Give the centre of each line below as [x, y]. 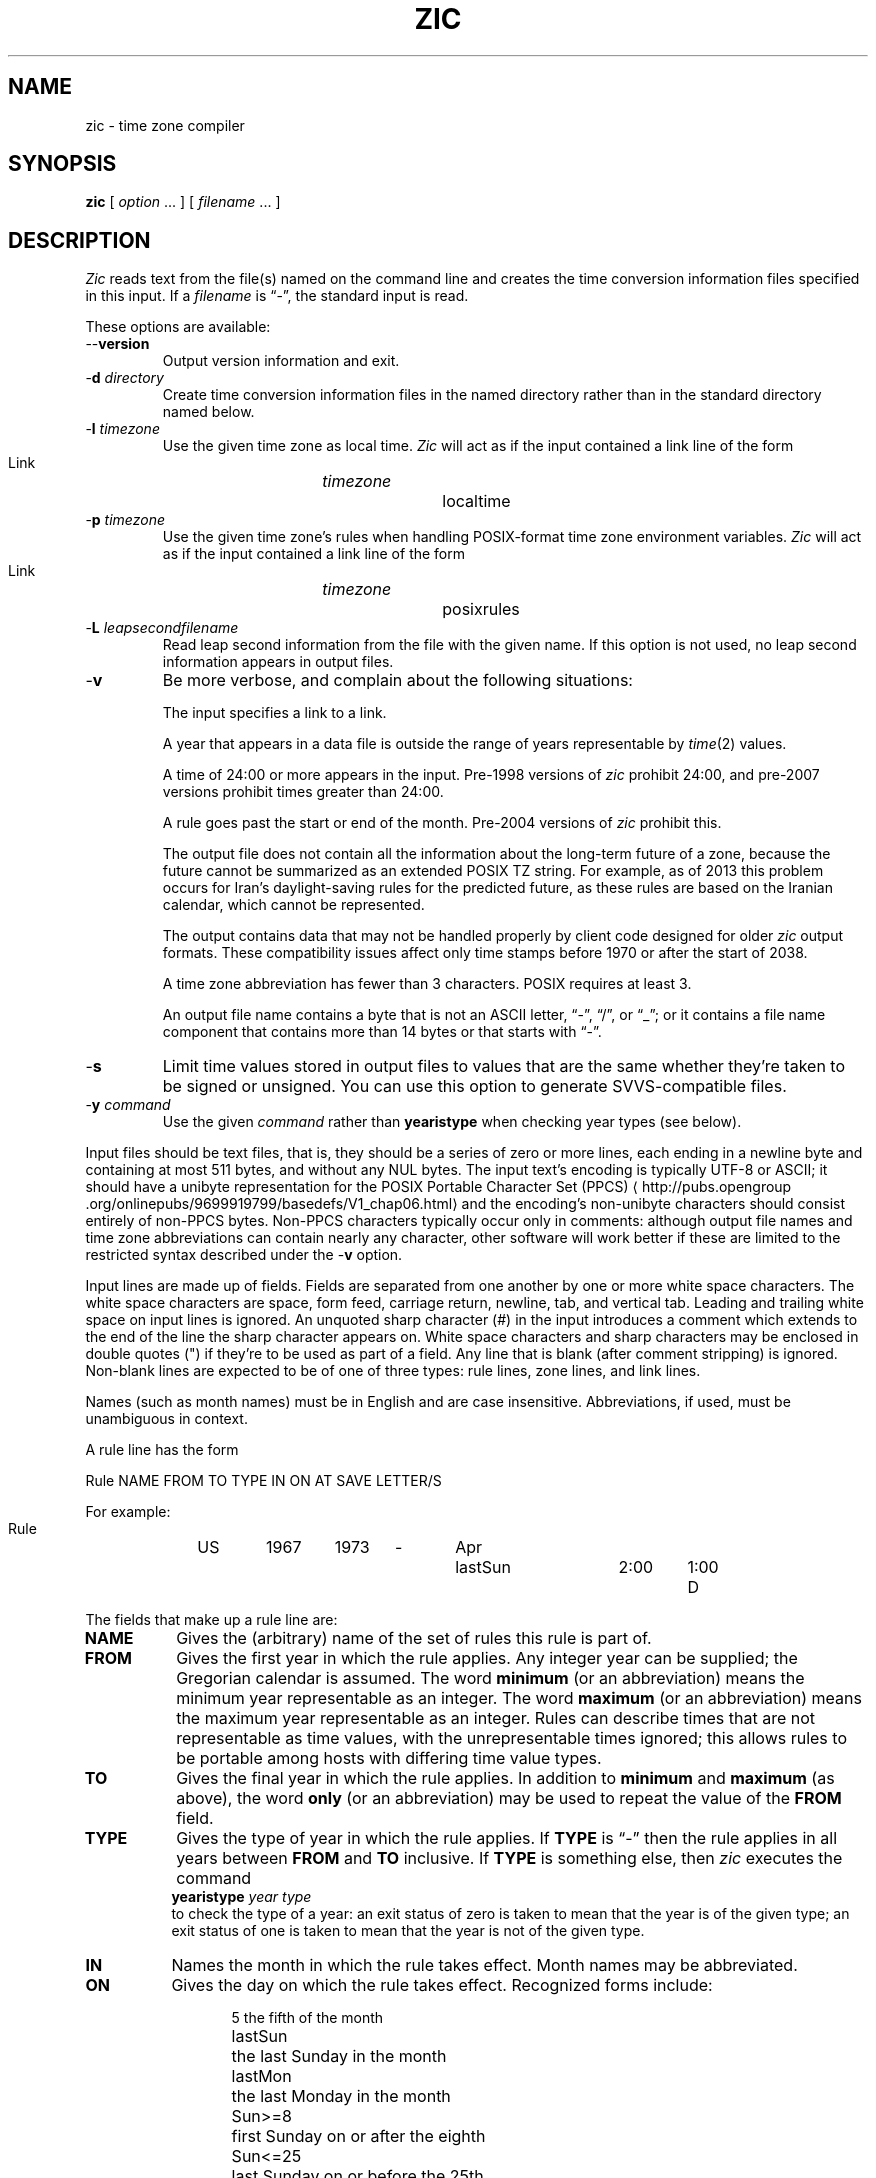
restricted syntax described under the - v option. [244, 1255]
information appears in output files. [278, 662]
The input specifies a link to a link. [274, 713]
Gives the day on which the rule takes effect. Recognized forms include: [442, 1985]
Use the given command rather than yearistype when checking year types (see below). [452, 1122]
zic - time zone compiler [165, 125]
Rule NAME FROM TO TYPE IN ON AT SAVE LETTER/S [263, 1481]
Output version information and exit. [281, 361]
